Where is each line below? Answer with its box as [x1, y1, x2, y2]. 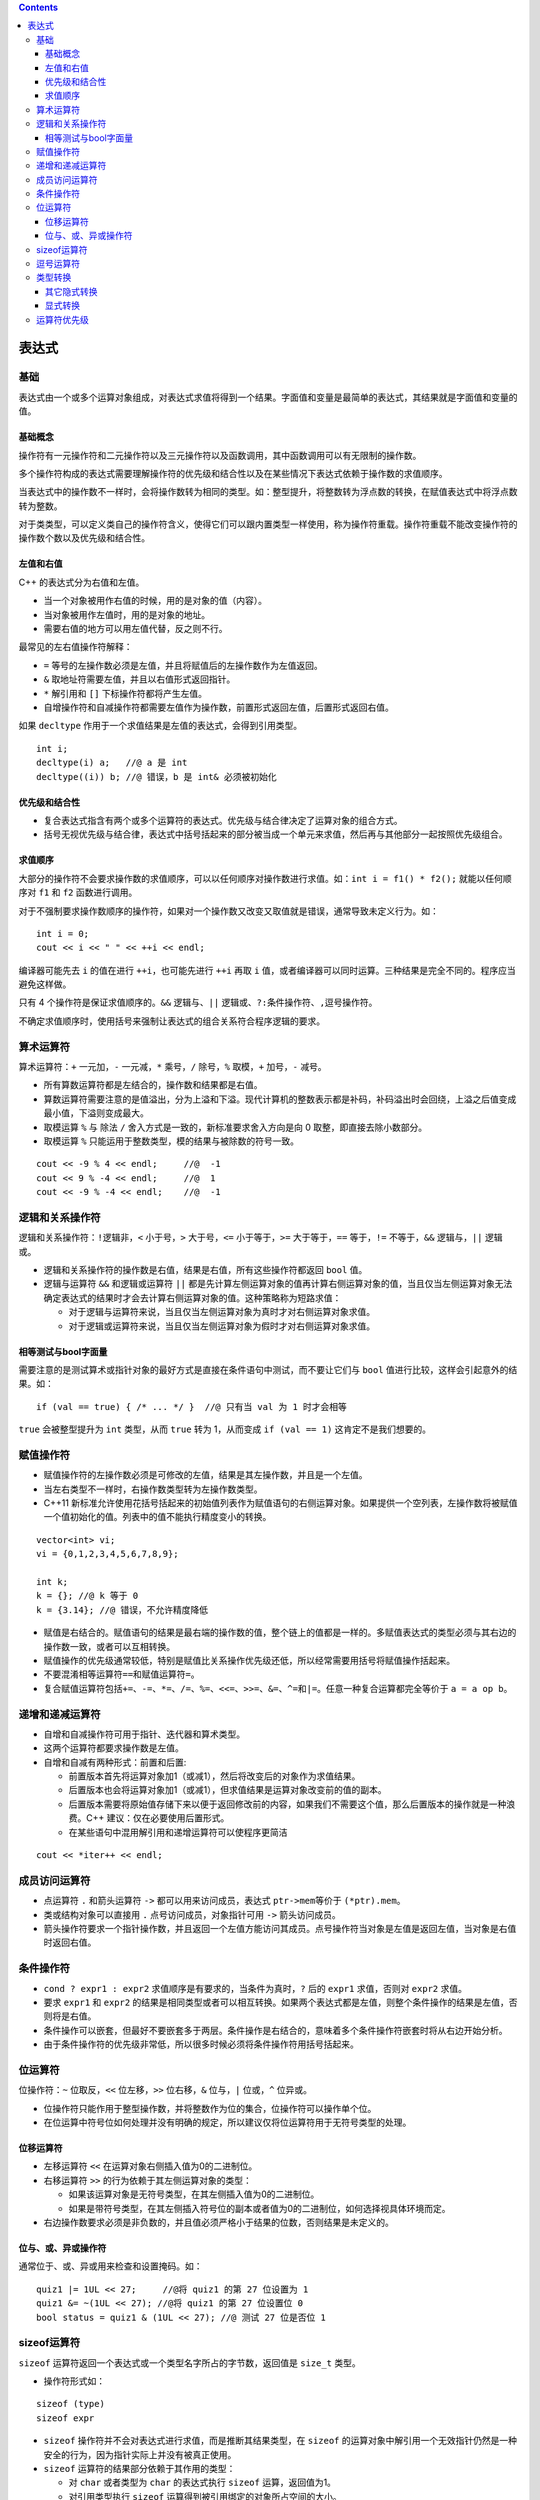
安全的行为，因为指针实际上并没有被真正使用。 [43, 2448, 237, 2460]
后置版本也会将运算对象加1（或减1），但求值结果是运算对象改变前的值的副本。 [68, 1784, 387, 1796]
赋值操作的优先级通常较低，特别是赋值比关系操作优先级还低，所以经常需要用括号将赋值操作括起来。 [43, 1655, 455, 1666]
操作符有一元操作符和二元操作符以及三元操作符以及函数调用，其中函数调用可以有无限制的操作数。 [18, 449, 422, 461]
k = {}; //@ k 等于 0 [36, 1590, 139, 1602]
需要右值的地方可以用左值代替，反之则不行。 [43, 623, 228, 635]
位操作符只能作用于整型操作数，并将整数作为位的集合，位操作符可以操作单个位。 [43, 2102, 377, 2114]
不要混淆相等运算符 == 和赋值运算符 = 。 [43, 1668, 200, 1680]
